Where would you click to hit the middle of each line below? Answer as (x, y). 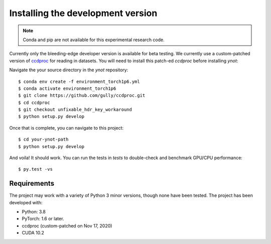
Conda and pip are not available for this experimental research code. (94, 40)
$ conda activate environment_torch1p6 (67, 88)
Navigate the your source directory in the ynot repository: (69, 70)
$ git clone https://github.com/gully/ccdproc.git (82, 96)
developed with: (26, 202)
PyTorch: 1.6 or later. (43, 219)
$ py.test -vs (35, 169)
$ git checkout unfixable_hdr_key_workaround (75, 110)
